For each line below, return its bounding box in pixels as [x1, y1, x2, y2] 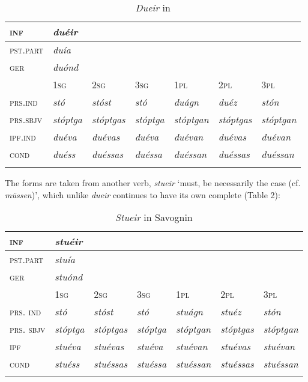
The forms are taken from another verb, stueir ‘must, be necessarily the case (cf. [5, 177, 301, 189]
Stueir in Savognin [115, 210, 193, 225]
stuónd [55, 270, 83, 284]
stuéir [55, 234, 83, 249]
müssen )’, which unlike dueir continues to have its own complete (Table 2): [5, 188, 280, 201]
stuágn [176, 305, 204, 319]
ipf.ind [10, 130, 36, 144]
